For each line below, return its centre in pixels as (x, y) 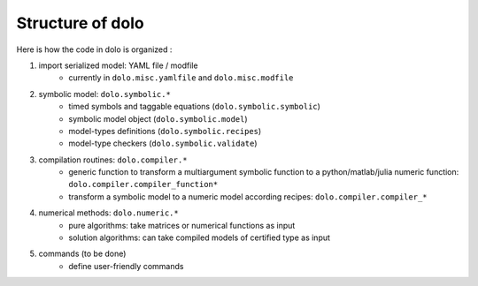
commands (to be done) (82, 254)
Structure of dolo (81, 23)
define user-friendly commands (126, 266)
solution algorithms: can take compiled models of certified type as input (200, 237)
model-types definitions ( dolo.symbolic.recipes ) (165, 131)
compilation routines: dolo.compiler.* (113, 160)
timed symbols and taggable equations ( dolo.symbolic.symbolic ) (194, 107)
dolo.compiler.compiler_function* (143, 184)
